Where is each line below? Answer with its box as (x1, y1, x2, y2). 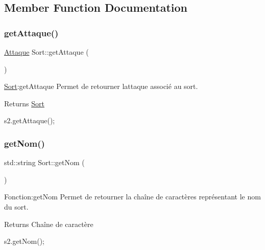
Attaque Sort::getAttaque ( (4, 47, 89, 57)
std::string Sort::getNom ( (4, 157, 85, 168)
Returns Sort (4, 98, 44, 108)
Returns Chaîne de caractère (4, 218, 93, 229)
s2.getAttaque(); (4, 115, 55, 126)
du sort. (4, 201, 29, 212)
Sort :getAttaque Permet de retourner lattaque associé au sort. (4, 81, 198, 92)
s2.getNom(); (4, 236, 45, 246)
